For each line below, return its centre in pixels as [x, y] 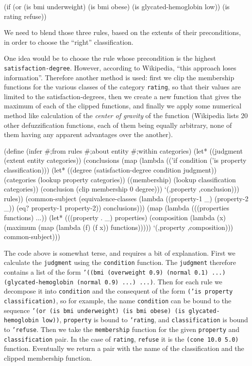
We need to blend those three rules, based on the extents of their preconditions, [122, 32]
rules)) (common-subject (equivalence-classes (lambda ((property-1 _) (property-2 [126, 198]
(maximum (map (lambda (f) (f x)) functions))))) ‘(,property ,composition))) [119, 227]
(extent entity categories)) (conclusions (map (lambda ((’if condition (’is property [125, 160]
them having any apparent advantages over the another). [88, 134]
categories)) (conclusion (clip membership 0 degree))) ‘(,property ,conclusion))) [122, 189]
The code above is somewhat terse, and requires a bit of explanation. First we [120, 253]
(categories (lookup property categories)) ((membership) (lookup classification [120, 179]
